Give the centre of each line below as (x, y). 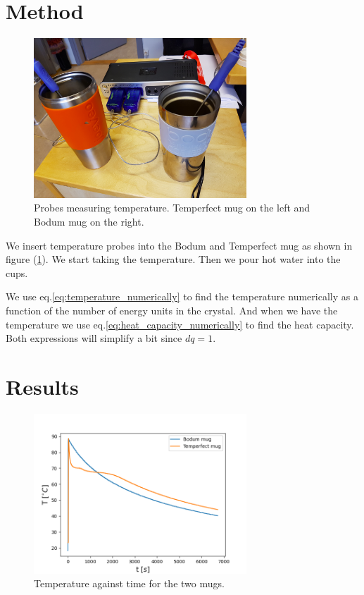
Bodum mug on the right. (89, 222)
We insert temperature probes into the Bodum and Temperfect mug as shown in (179, 245)
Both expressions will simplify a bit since (94, 338)
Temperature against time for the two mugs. (129, 583)
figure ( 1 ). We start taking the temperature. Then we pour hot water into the (173, 259)
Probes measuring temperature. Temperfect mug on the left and (172, 208)
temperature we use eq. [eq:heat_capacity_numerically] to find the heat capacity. (180, 324)
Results (42, 387)
